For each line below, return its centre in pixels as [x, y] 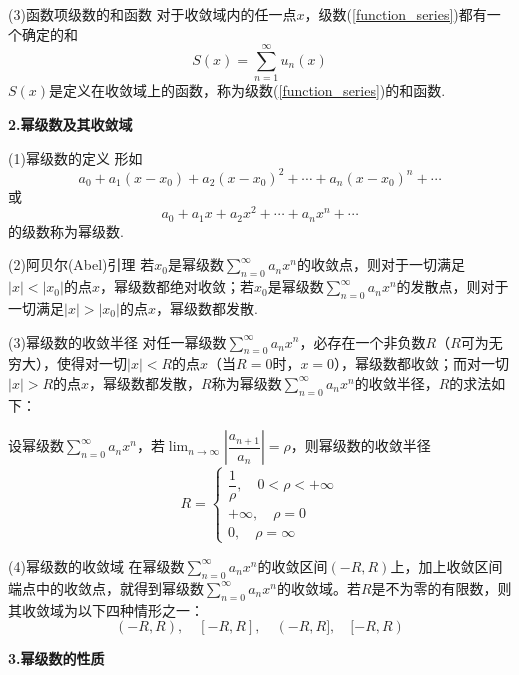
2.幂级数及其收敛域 [70, 123]
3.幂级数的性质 [56, 658]
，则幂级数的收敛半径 [360, 445]
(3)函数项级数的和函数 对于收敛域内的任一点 [152, 14]
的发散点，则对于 [452, 286]
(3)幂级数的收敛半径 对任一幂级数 [117, 341]
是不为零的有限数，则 [441, 587]
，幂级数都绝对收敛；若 [176, 286]
